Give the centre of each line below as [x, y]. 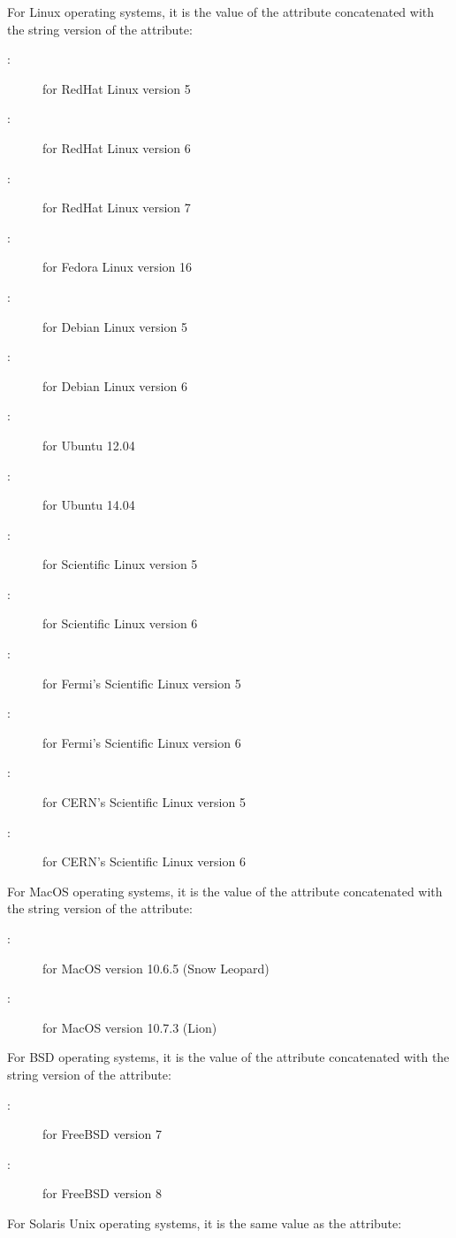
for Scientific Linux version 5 [120, 564]
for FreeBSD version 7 [102, 1134]
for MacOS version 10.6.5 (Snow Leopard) [156, 968]
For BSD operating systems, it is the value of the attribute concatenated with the [228, 1057]
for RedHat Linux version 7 [117, 208]
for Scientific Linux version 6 [120, 623]
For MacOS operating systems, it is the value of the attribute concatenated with [225, 891]
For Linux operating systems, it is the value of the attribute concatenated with [221, 12]
